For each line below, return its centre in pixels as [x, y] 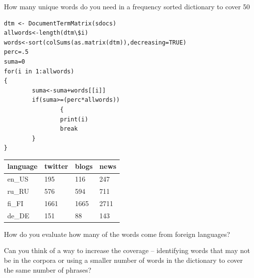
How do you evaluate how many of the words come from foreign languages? [117, 234]
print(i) [74, 119]
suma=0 [14, 61]
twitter [56, 166]
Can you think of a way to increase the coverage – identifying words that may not [127, 250]
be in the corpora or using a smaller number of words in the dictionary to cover [124, 260]
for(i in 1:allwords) [39, 71]
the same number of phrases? [48, 269]
